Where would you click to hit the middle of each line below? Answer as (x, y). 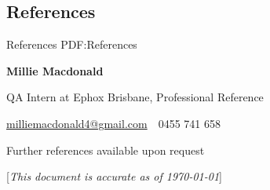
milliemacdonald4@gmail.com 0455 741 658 (114, 123)
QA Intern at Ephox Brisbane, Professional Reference (135, 97)
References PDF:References (72, 44)
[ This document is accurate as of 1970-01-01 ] (114, 176)
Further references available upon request (106, 150)
